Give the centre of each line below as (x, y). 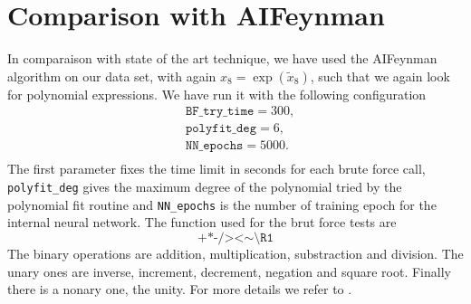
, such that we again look (380, 76)
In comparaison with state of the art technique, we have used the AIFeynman (222, 58)
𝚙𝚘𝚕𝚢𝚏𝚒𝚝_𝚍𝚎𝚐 (221, 129)
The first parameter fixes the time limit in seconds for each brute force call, (216, 169)
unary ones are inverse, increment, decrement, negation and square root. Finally (229, 271)
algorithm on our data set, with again (112, 76)
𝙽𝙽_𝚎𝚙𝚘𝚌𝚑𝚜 (214, 146)
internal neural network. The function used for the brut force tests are (202, 222)
